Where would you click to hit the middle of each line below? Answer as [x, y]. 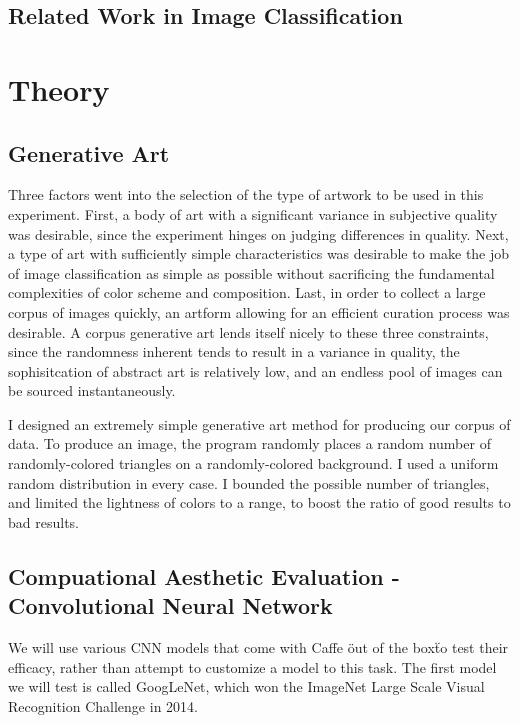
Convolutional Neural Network [170, 605]
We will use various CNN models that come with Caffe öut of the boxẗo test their [258, 647]
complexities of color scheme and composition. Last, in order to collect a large [247, 292]
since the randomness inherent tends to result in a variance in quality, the [234, 351]
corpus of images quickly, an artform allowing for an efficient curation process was [259, 311]
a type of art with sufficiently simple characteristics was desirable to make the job [259, 253]
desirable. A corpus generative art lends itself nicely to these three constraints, [248, 331]
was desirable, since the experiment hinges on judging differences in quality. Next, [258, 233]
